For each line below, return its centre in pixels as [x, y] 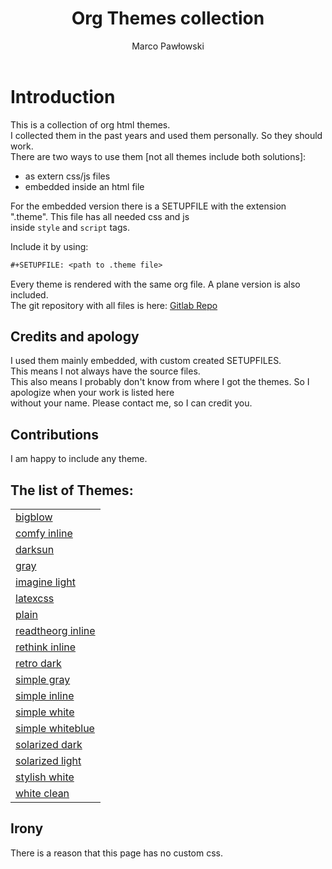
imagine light [45, 582]
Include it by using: [49, 246]
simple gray [43, 679]
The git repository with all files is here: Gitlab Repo [114, 305]
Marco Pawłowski [168, 46]
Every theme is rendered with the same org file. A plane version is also [155, 284]
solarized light [48, 760]
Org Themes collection [168, 18]
